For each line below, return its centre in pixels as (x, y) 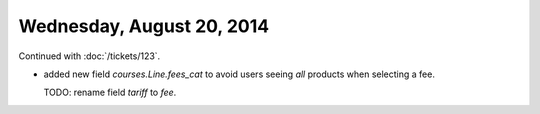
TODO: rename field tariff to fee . (110, 92)
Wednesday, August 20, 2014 (144, 26)
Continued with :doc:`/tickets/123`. (89, 56)
